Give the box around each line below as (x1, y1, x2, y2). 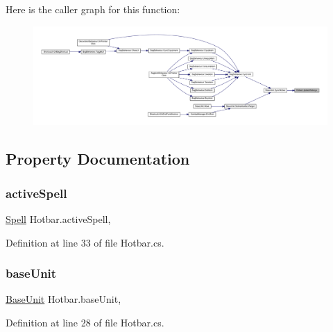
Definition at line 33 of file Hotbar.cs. (6, 235, 164, 249)
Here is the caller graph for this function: (6, 2, 180, 16)
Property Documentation (6, 148, 190, 169)
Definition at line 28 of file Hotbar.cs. (6, 315, 164, 330)
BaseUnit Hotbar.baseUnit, (6, 292, 121, 306)
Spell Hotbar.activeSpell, (6, 212, 111, 226)
